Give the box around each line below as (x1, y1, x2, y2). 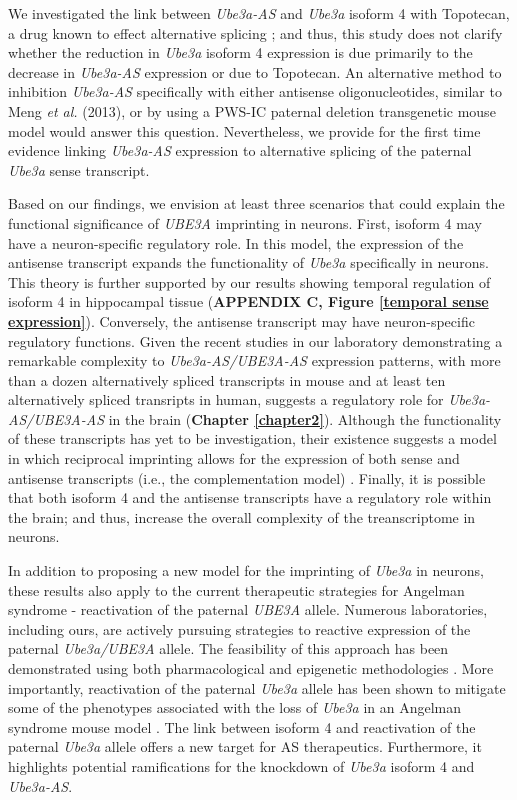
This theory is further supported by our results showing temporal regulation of (8, 271, 491, 292)
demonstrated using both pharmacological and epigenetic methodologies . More (8, 658, 494, 678)
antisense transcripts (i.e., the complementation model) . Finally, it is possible (8, 467, 486, 488)
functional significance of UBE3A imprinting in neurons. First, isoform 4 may (8, 212, 482, 233)
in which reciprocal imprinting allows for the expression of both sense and (8, 448, 460, 469)
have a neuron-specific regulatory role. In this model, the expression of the (8, 232, 464, 253)
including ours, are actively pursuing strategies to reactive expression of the (8, 618, 471, 639)
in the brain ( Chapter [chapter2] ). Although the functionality (108, 408, 502, 429)
